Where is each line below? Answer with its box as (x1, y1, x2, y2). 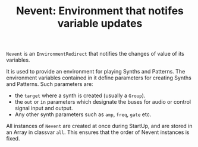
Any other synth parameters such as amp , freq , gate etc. (14, 111, 152, 118)
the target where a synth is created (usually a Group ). (14, 92, 146, 99)
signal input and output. (14, 105, 73, 112)
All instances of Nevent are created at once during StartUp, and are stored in (6, 123, 193, 130)
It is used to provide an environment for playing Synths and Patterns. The (6, 68, 186, 75)
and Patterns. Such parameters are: (6, 81, 93, 88)
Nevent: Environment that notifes (15, 4, 184, 18)
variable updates (57, 17, 143, 30)
